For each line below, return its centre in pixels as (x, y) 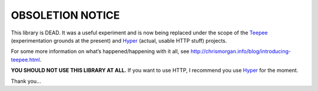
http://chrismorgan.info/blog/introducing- (241, 51)
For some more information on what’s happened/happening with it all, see (100, 51)
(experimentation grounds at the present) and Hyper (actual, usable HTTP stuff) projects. (119, 40)
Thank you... (26, 81)
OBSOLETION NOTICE (65, 15)
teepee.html (26, 60)
